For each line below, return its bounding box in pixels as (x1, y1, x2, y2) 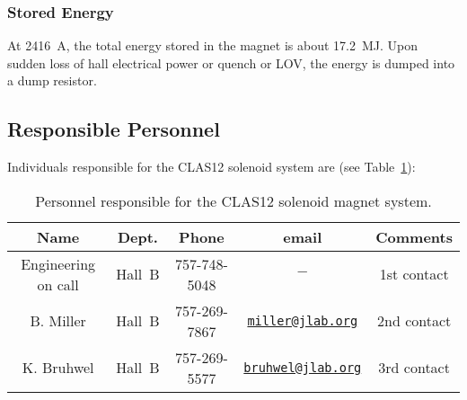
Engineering (21, 253, 96, 274)
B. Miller (30, 310, 86, 332)
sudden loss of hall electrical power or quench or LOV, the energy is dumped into (7, 53, 455, 72)
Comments (375, 226, 453, 247)
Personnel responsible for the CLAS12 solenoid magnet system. (35, 190, 432, 211)
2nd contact (377, 310, 452, 332)
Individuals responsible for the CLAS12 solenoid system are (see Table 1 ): (7, 157, 416, 176)
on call (37, 273, 79, 295)
